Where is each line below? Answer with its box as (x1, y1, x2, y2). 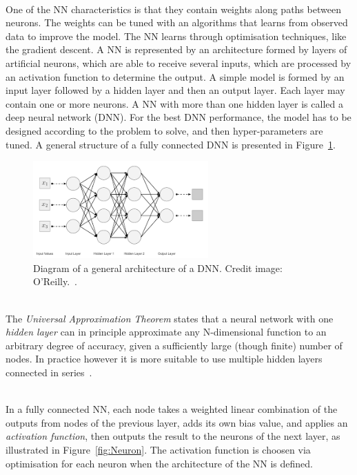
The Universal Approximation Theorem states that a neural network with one (6, 311, 334, 325)
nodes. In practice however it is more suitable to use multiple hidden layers (6, 351, 323, 366)
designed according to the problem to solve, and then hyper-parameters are (6, 123, 323, 137)
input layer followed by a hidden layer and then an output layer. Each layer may (6, 83, 345, 97)
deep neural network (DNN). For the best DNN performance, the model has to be (6, 110, 351, 124)
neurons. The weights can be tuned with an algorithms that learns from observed (6, 15, 348, 30)
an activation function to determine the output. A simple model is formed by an (6, 69, 345, 84)
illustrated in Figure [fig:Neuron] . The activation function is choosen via (6, 442, 311, 456)
